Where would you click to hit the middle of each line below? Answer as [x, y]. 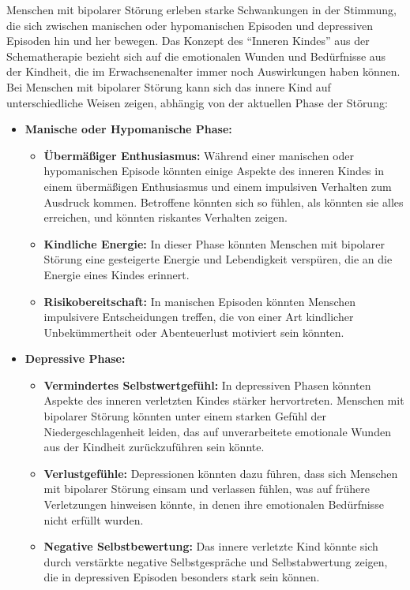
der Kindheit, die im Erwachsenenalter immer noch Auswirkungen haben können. [203, 71]
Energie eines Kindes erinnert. [117, 274]
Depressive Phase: [75, 358]
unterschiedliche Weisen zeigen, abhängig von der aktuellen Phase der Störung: [197, 102]
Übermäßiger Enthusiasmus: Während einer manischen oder [199, 155]
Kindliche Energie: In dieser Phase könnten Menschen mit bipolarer [214, 243]
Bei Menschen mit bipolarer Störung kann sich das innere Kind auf [169, 86]
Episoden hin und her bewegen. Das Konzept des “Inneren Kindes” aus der [188, 41]
